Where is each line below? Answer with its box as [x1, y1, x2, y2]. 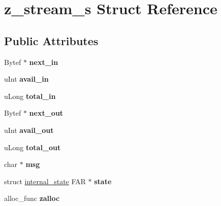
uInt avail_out [4, 124, 54, 135]
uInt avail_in [4, 74, 49, 84]
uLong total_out [4, 142, 61, 152]
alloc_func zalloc [4, 193, 60, 203]
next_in [29, 56, 58, 67]
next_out [29, 108, 64, 118]
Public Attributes [4, 32, 99, 48]
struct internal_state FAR [4, 176, 86, 186]
